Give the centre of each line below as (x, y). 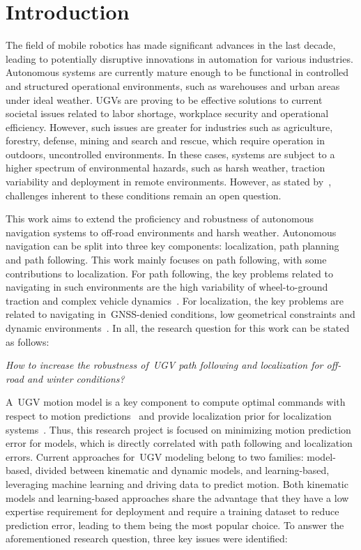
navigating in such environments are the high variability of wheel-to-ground (167, 287)
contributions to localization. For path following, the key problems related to (169, 273)
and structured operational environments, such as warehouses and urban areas (173, 85)
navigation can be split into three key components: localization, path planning (172, 246)
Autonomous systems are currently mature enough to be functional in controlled (177, 72)
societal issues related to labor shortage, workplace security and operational (167, 113)
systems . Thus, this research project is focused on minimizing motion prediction (178, 429)
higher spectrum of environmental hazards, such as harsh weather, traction (166, 168)
